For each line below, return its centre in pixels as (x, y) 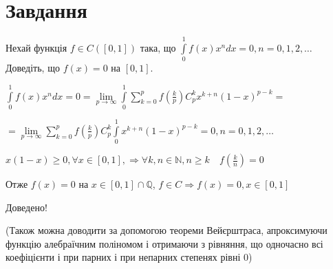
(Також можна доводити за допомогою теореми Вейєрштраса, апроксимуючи (166, 230)
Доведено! (26, 207)
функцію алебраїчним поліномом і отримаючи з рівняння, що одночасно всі (164, 243)
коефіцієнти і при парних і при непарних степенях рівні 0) (129, 257)
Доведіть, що (33, 68)
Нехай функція (36, 47)
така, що (158, 47)
